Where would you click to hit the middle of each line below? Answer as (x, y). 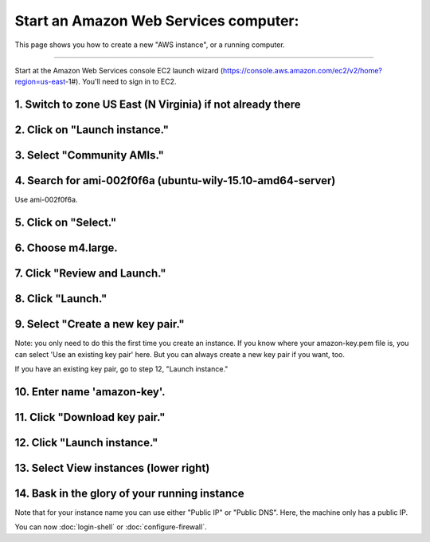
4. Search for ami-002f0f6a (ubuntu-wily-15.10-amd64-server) (175, 181)
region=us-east (40, 82)
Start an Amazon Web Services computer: (157, 21)
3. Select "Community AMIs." (90, 155)
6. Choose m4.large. (66, 248)
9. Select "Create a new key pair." (100, 324)
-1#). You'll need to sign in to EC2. (121, 82)
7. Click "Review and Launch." (90, 274)
